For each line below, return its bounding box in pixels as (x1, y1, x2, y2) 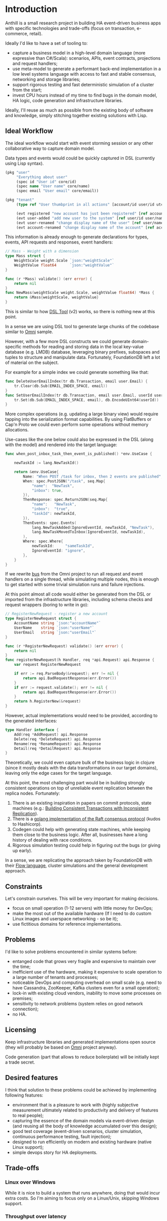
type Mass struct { (5, 253, 46, 258)
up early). (12, 848, 32, 854)
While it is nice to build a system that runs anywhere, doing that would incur (5, 1190, 161, 1196)
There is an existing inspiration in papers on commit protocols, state (12, 800, 152, 806)
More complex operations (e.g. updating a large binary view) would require (5, 411, 159, 417)
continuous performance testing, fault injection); (12, 1133, 112, 1139)
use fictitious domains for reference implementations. (12, 921, 122, 927)
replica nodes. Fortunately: (5, 790, 60, 796)
